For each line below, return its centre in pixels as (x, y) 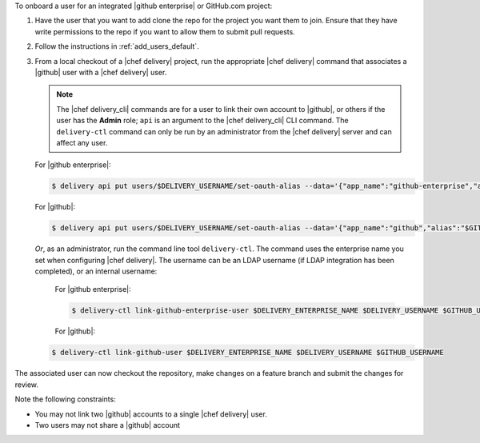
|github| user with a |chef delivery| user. (101, 72)
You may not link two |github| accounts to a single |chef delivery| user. (151, 414)
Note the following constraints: (65, 399)
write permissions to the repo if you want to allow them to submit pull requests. (165, 31)
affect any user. (82, 142)
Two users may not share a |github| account (107, 425)
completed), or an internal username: (96, 271)
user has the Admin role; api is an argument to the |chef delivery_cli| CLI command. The (202, 121)
